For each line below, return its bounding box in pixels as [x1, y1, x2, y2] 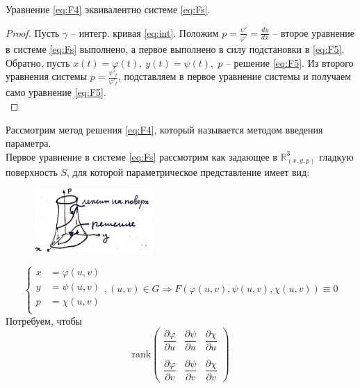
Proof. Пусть [6, 25, 60, 40]
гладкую [319, 149, 354, 163]
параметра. [6, 136, 51, 150]
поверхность [6, 164, 58, 179]
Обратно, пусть [6, 55, 70, 70]
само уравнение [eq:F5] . [6, 85, 106, 99]
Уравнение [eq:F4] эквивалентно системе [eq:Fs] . [6, 2, 211, 16]
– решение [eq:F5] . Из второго [225, 55, 354, 70]
